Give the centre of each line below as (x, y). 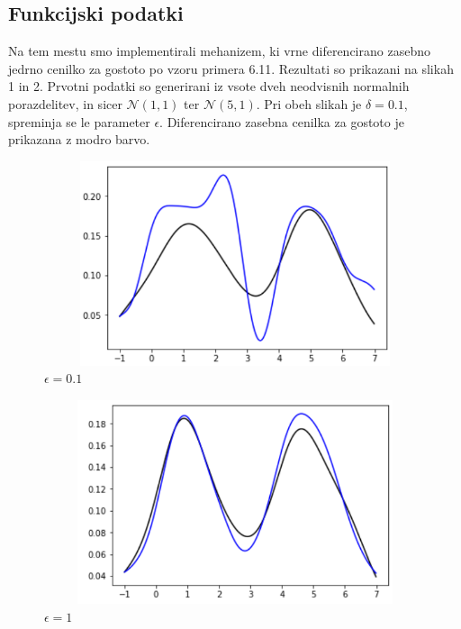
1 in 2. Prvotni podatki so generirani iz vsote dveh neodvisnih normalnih (209, 86)
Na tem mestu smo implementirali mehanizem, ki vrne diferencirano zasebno (219, 51)
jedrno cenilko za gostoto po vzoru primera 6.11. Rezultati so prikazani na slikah (231, 68)
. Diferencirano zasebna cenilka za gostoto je (282, 121)
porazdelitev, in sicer (65, 103)
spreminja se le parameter (79, 121)
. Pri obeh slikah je (309, 103)
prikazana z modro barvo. (79, 139)
